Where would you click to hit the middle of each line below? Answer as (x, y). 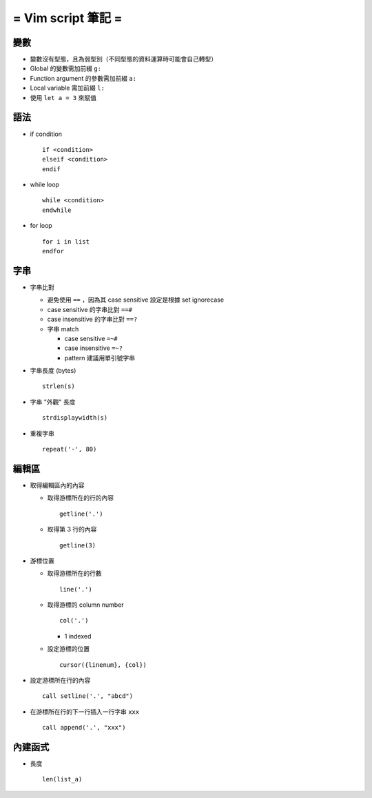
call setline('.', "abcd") (88, 696)
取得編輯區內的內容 (57, 485)
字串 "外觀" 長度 (53, 402)
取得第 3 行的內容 (72, 529)
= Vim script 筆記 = (68, 18)
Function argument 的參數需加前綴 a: (83, 78)
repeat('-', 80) (70, 449)
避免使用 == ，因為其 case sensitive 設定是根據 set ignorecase (135, 300)
